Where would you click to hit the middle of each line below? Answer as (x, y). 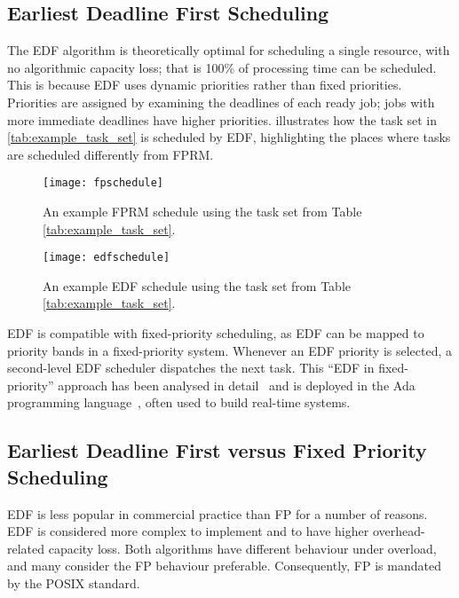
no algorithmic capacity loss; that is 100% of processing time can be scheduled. (222, 67)
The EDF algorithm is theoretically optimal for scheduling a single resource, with (229, 50)
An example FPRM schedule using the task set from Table (202, 212)
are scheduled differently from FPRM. (111, 154)
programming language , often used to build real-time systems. (179, 402)
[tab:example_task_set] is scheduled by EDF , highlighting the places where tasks (229, 137)
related (26, 548)
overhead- (399, 531)
